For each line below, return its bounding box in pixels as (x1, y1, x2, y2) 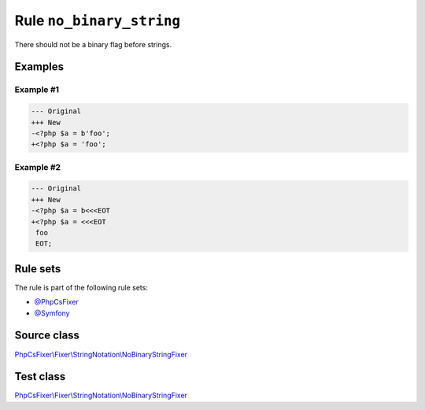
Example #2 (14, 161, 61, 172)
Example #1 (14, 84, 59, 95)
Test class (14, 370, 66, 383)
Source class (14, 329, 80, 342)
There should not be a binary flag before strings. (14, 39, 172, 49)
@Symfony (34, 308, 70, 318)
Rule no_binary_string (14, 12, 181, 29)
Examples (14, 60, 65, 74)
